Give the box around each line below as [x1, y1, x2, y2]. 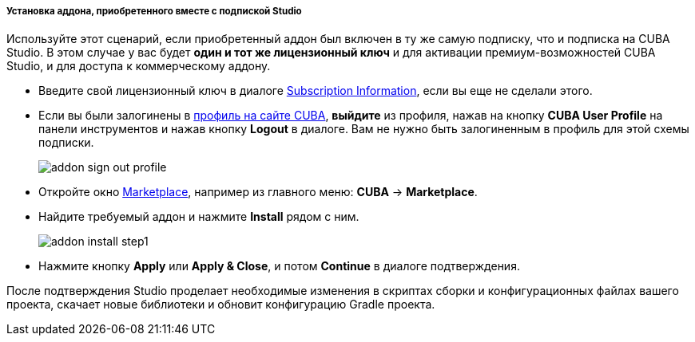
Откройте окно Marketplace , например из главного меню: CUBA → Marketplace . [38, 185, 478, 199]
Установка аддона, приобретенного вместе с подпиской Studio [6, 6, 302, 17]
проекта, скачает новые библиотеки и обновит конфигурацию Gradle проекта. [6, 297, 435, 312]
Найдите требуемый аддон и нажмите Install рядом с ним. [38, 210, 359, 224]
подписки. [38, 136, 94, 150]
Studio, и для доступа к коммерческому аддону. [6, 59, 271, 73]
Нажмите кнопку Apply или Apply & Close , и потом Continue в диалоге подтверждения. [38, 259, 520, 273]
